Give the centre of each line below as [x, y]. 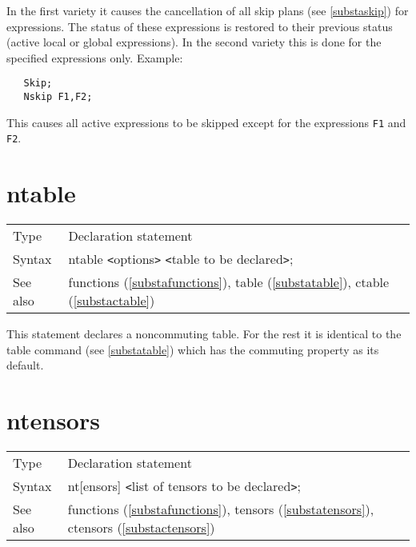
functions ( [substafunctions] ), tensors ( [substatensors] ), [221, 509]
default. [25, 365]
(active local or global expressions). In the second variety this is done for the [194, 42]
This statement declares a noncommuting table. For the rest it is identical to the [204, 334]
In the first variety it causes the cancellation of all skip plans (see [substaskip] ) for [208, 10]
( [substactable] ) [112, 301]
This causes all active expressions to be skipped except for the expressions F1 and [206, 122]
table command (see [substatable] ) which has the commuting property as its [193, 349]
